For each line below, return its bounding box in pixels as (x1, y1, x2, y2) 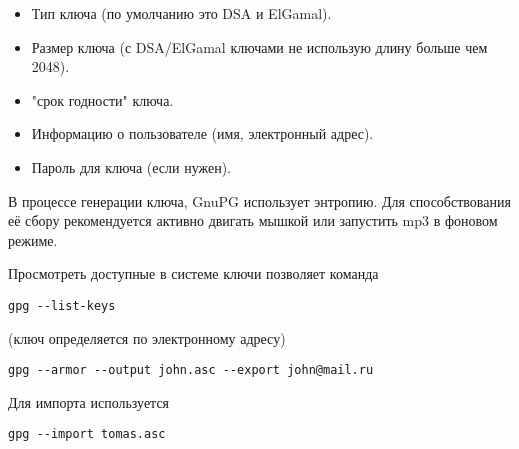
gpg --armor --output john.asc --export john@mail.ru (8, 363, 374, 378)
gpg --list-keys (8, 298, 116, 313)
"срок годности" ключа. (31, 89, 174, 110)
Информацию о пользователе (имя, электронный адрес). (31, 123, 374, 144)
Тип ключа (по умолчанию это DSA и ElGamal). (31, 3, 332, 23)
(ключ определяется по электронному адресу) (8, 327, 286, 348)
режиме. (8, 229, 58, 250)
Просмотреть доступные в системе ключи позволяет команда (8, 263, 379, 284)
